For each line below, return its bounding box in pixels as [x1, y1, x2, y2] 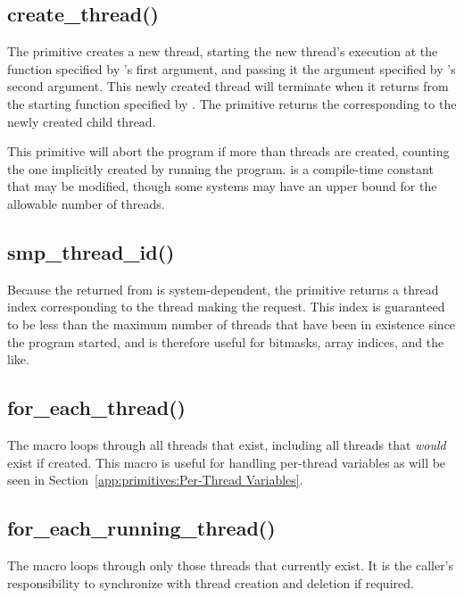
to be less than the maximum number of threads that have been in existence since [7, 314, 456, 333]
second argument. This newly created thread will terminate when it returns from [7, 77, 449, 96]
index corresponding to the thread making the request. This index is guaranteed [7, 297, 445, 316]
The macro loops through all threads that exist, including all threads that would [7, 435, 446, 453]
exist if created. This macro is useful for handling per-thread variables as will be [7, 453, 446, 471]
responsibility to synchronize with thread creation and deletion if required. [7, 573, 414, 592]
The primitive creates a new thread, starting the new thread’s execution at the [7, 42, 438, 61]
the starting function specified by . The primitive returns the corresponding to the [7, 94, 457, 112]
